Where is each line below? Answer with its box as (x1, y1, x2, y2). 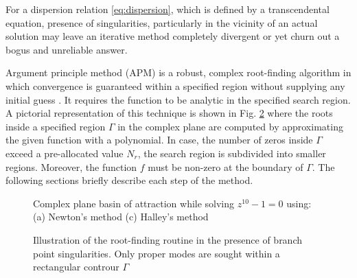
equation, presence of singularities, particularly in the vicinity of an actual (5, 15, 318, 30)
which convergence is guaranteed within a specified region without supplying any (5, 78, 345, 93)
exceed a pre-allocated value (5, 146, 124, 160)
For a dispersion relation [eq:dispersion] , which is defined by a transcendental (5, 2, 330, 16)
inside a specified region (5, 119, 106, 133)
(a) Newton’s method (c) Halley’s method (33, 209, 209, 224)
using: (286, 196, 312, 210)
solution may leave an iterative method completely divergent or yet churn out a (5, 29, 340, 43)
